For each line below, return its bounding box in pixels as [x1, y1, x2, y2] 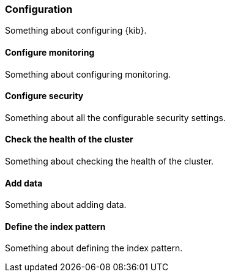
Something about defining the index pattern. [5, 243, 183, 254]
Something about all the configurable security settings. [5, 112, 226, 123]
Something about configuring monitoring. [5, 68, 171, 79]
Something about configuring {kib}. [5, 25, 147, 36]
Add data [5, 177, 43, 188]
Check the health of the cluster [5, 134, 133, 145]
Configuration [5, 3, 73, 15]
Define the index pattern [5, 221, 106, 232]
